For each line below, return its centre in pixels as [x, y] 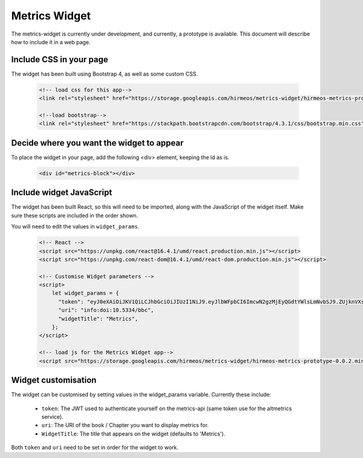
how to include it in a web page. [51, 42]
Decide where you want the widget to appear [97, 143]
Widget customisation [54, 380]
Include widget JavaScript [62, 192]
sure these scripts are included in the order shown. [75, 215]
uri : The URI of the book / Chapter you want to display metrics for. [125, 425]
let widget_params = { [85, 293]
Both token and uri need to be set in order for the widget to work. [95, 448]
